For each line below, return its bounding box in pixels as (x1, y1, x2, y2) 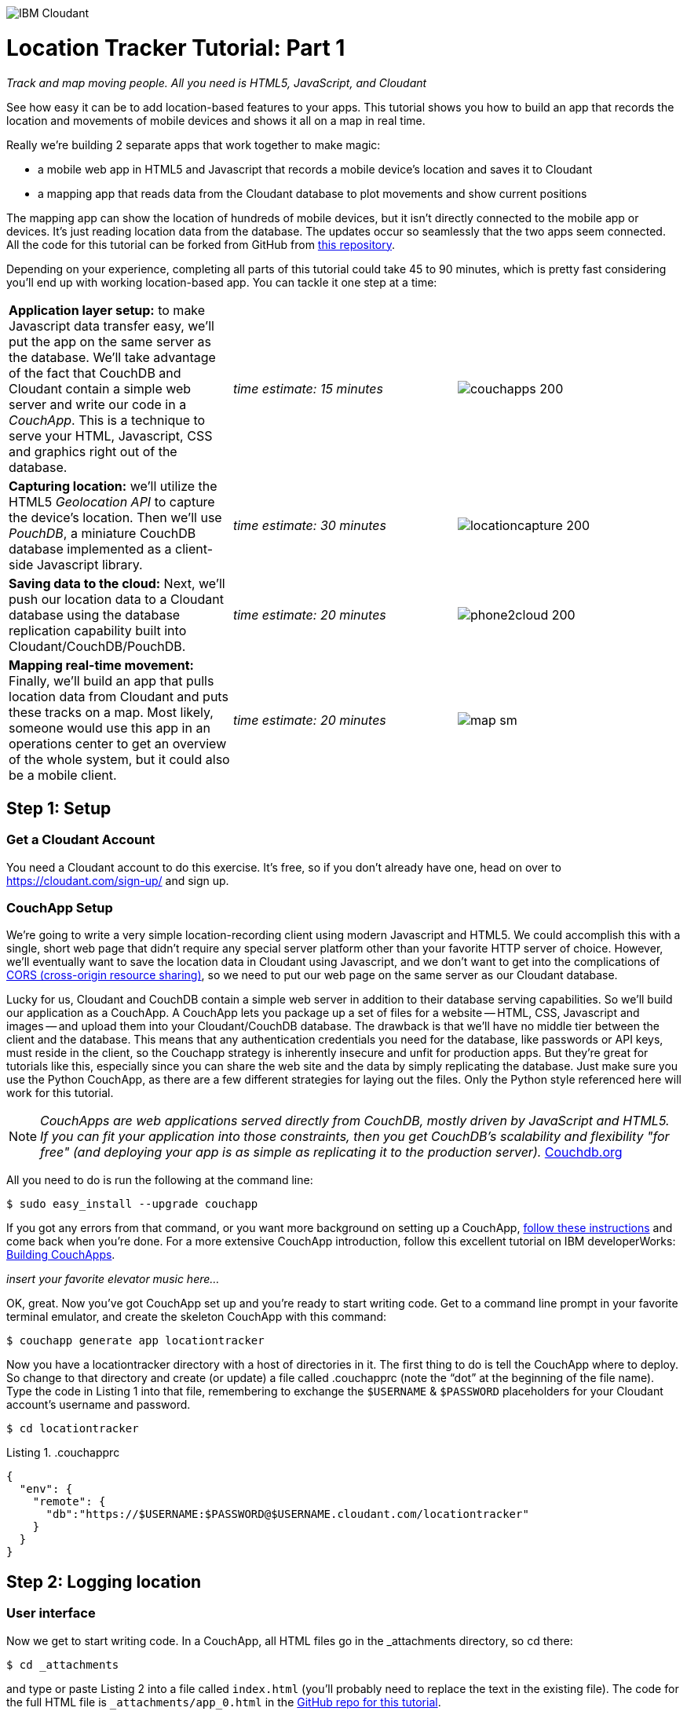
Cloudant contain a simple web (9, 380, 192, 397)
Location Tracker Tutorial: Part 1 (6, 34, 345, 61)
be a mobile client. (9, 766, 117, 783)
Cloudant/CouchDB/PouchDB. (9, 638, 186, 654)
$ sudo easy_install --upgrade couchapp (6, 1198, 258, 1211)
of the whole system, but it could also (9, 751, 230, 767)
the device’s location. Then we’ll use (9, 509, 222, 525)
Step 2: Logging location (6, 1571, 202, 1592)
